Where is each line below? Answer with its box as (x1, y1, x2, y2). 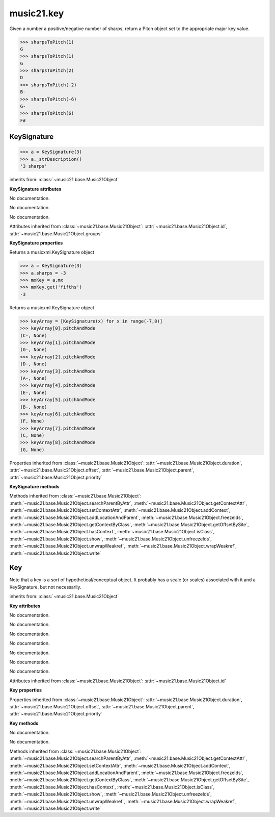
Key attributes (9, 603, 41, 609)
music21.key (9, 8, 64, 19)
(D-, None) (20, 361, 47, 367)
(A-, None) (20, 375, 47, 381)
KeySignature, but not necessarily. (9, 584, 81, 590)
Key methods (9, 720, 39, 726)
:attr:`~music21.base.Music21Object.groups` (9, 230, 102, 237)
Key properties (9, 687, 42, 694)
